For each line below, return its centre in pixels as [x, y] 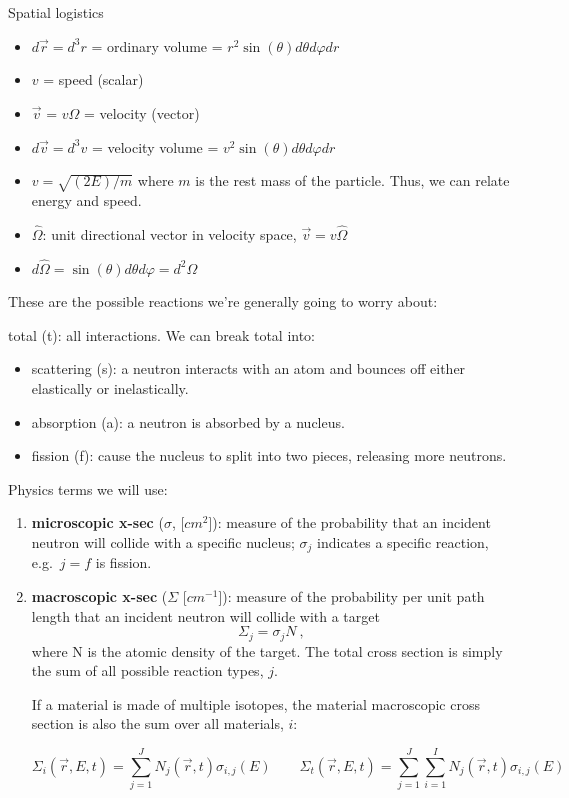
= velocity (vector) [142, 113]
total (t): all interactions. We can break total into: [162, 334]
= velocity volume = [155, 146]
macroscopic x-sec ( [99, 595]
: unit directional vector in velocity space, [169, 233]
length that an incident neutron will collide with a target [205, 615]
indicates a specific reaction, [403, 541]
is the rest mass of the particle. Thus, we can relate [352, 180]
